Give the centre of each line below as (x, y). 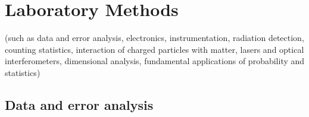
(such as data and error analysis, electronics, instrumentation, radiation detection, (154, 38)
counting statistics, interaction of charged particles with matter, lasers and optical (154, 49)
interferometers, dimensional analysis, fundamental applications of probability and (155, 61)
